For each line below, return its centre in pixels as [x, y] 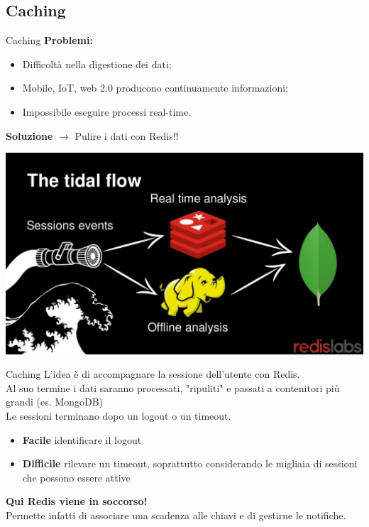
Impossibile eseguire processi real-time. [107, 111]
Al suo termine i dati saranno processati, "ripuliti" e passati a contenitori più [173, 387]
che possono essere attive [76, 477]
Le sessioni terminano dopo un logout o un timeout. [119, 416]
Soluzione [29, 135]
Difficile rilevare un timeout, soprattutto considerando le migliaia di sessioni [190, 463]
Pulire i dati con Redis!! [127, 135]
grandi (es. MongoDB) [55, 402]
